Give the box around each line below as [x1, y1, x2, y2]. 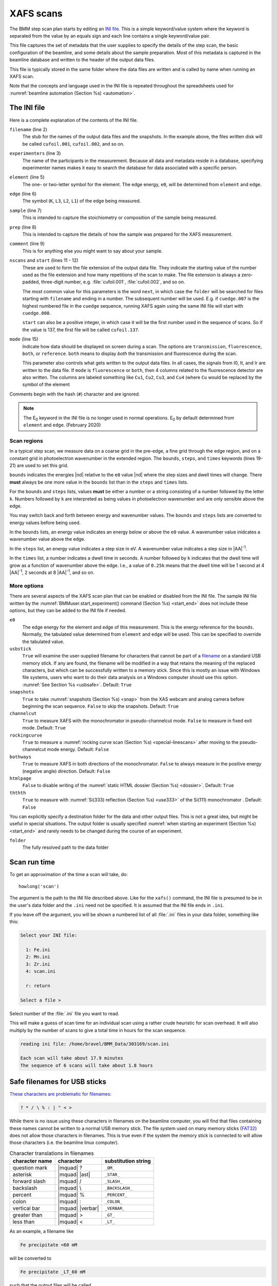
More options [9, 582, 44, 589]
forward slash [12, 1178, 46, 1185]
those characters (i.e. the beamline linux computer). [9, 1139, 119, 1146]
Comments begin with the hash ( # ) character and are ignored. [9, 391, 141, 397]
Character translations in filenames [9, 1150, 94, 1157]
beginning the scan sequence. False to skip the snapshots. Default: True [22, 703, 179, 709]
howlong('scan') [18, 883, 60, 889]
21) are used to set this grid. [9, 462, 69, 468]
